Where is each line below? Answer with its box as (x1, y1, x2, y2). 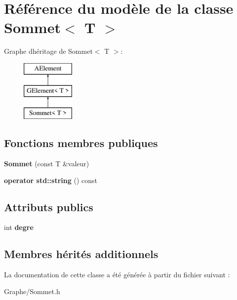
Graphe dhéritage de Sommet (4, 46, 93, 56)
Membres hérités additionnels (4, 246, 158, 262)
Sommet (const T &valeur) (4, 158, 89, 169)
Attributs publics (4, 199, 93, 214)
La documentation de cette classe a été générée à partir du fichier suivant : (4, 269, 230, 280)
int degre (4, 222, 34, 232)
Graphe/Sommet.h (4, 286, 60, 296)
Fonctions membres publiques (4, 135, 158, 150)
